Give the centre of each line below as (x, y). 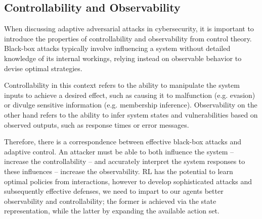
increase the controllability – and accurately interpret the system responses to (125, 161)
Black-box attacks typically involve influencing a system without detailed (117, 48)
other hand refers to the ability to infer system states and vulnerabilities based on (131, 114)
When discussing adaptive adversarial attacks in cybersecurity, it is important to (129, 29)
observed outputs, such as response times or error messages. (97, 124)
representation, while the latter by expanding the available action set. (112, 211)
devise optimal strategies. (43, 68)
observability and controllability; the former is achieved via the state (110, 201)
